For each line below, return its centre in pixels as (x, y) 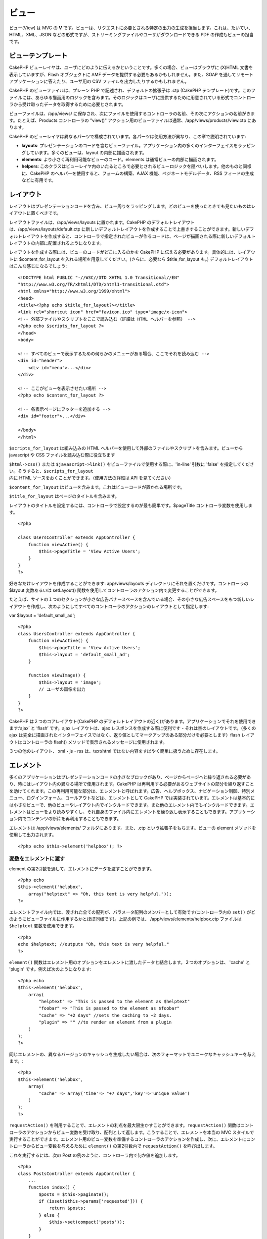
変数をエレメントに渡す (37, 859)
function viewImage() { (57, 676)
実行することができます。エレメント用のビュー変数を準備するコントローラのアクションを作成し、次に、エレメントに (128, 1139)
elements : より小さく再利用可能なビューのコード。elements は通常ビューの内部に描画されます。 (120, 159)
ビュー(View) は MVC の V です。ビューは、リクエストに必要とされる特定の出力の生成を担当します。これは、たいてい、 (131, 28)
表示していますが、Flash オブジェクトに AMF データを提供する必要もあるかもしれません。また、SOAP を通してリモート (131, 74)
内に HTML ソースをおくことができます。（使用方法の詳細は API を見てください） (91, 478)
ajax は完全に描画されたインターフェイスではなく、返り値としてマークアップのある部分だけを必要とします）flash (125, 735)
